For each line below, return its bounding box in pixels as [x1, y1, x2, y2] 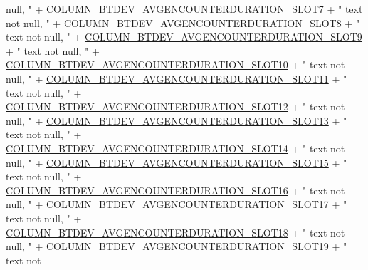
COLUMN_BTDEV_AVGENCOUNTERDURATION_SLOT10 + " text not [6, 57, 345, 72]
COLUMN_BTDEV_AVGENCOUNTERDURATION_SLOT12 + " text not [6, 99, 345, 114]
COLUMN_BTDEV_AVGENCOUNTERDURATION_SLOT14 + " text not [6, 140, 345, 155]
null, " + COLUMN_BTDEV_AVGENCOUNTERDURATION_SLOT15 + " [6, 155, 347, 170]
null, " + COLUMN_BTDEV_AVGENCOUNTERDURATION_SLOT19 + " [6, 239, 347, 254]
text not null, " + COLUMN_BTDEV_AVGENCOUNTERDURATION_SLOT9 [6, 29, 362, 44]
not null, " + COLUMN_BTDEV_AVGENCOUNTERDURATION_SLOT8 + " [6, 15, 360, 30]
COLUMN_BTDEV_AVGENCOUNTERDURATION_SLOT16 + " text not [6, 182, 345, 197]
